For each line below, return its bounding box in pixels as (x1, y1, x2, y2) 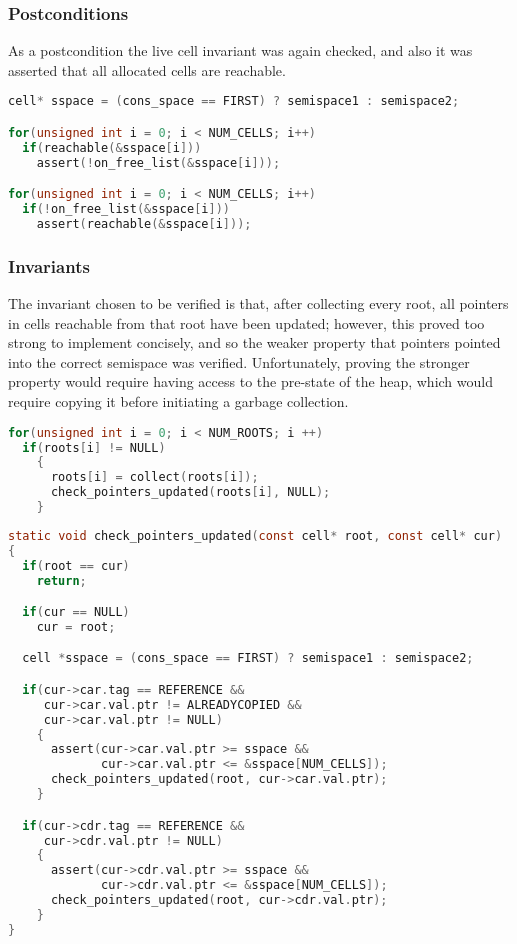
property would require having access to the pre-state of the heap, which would (8, 371, 493, 392)
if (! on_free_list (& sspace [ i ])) (22, 202, 230, 217)
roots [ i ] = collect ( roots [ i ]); (50, 470, 259, 485)
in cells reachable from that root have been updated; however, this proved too (8, 312, 485, 333)
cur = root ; (36, 619, 116, 634)
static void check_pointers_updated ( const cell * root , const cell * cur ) (8, 528, 503, 543)
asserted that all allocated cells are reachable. (8, 59, 286, 80)
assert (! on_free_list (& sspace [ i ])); (36, 155, 281, 170)
